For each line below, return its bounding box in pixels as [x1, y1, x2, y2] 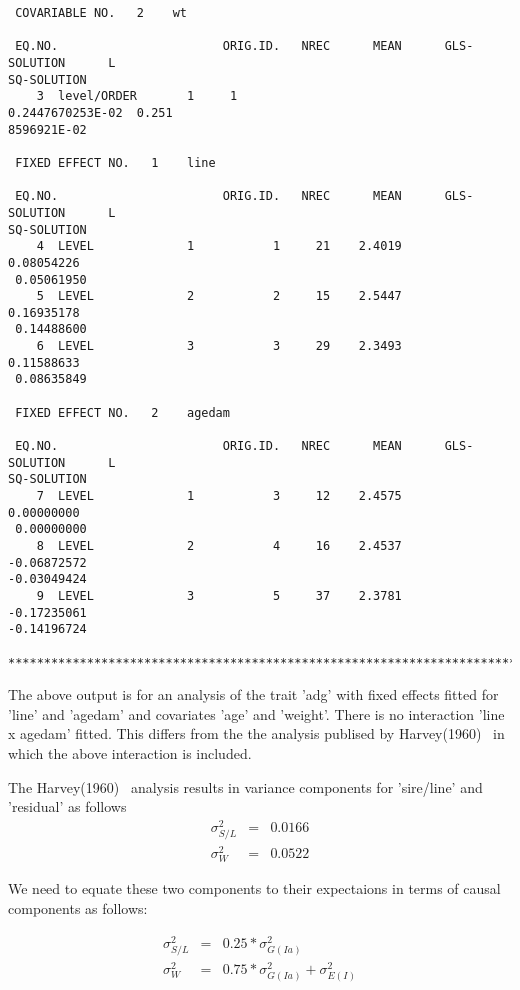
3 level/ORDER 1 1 [36, 89, 238, 104]
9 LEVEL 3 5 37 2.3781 [36, 588, 402, 603]
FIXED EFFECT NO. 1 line [15, 155, 216, 170]
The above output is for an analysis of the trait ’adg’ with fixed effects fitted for [8, 684, 499, 705]
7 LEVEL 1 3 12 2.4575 [36, 489, 402, 504]
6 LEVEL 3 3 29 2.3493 [36, 339, 402, 354]
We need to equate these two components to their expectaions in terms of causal [8, 878, 501, 899]
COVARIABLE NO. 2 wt [15, 6, 187, 20]
